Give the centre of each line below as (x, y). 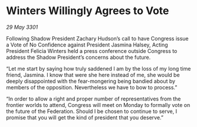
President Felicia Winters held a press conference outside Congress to (92, 51)
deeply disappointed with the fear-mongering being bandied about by (91, 81)
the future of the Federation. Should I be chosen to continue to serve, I (92, 111)
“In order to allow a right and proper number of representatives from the (93, 99)
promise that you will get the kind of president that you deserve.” (85, 117)
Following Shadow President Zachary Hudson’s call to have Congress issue (97, 38)
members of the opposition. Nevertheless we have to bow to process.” (92, 87)
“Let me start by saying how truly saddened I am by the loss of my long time (98, 68)
